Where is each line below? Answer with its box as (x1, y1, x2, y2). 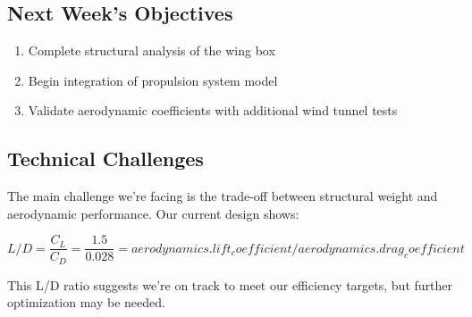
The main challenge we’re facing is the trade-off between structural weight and (7, 187, 438, 205)
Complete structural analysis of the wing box (28, 41, 275, 60)
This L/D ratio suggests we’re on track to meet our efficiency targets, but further (7, 275, 452, 294)
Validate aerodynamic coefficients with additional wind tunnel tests (28, 101, 398, 120)
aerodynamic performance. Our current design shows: (7, 204, 299, 222)
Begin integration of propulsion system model (28, 71, 278, 89)
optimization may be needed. (7, 293, 165, 312)
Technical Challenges (7, 145, 204, 172)
